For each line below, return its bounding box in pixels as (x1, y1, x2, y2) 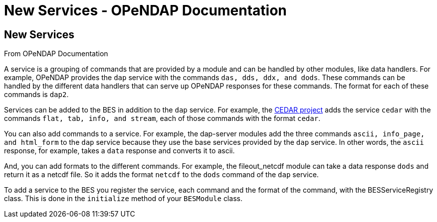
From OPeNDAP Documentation (4, 49, 108, 58)
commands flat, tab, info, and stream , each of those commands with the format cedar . (4, 114, 321, 123)
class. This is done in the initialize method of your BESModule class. (4, 194, 242, 203)
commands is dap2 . (4, 90, 69, 99)
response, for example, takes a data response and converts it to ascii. (4, 146, 235, 155)
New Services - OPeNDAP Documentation (4, 2, 287, 19)
